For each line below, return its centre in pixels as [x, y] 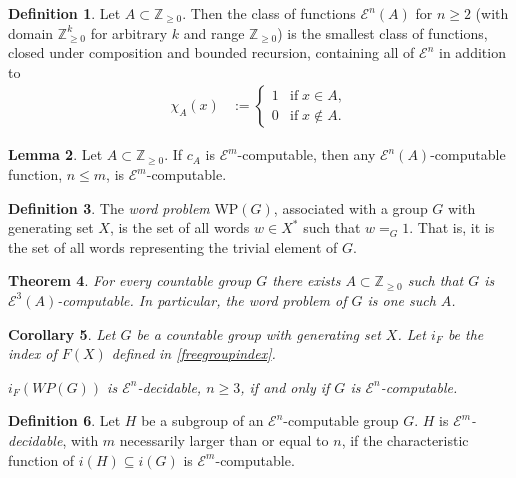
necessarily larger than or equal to [224, 439]
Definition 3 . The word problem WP [123, 207]
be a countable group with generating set [258, 333]
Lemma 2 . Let [55, 154]
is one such [401, 299]
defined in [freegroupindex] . [193, 353]
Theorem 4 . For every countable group [130, 280]
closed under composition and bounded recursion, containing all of [211, 52]
